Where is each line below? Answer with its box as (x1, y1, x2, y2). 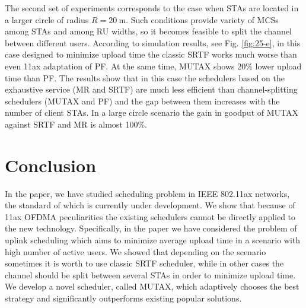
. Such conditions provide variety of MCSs (126, 13, 279, 26)
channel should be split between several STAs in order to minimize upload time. (5, 268, 296, 281)
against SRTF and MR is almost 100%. (5, 118, 147, 130)
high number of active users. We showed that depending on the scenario (5, 245, 266, 258)
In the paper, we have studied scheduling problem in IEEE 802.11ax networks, (5, 187, 290, 199)
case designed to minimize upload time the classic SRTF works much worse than (5, 48, 297, 61)
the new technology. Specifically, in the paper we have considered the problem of (5, 222, 297, 234)
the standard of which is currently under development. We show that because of (5, 199, 295, 211)
